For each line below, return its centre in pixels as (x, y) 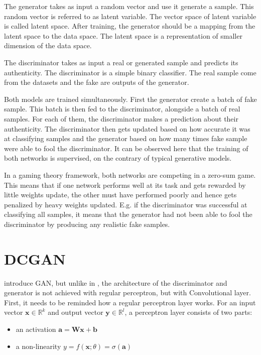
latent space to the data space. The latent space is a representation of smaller (123, 35)
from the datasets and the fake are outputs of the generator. (97, 82)
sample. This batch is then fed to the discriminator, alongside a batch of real (122, 109)
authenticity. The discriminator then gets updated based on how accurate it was (127, 128)
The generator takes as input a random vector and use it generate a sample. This (129, 6)
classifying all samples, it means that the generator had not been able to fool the (128, 214)
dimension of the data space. (48, 45)
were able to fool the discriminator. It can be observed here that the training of (126, 148)
